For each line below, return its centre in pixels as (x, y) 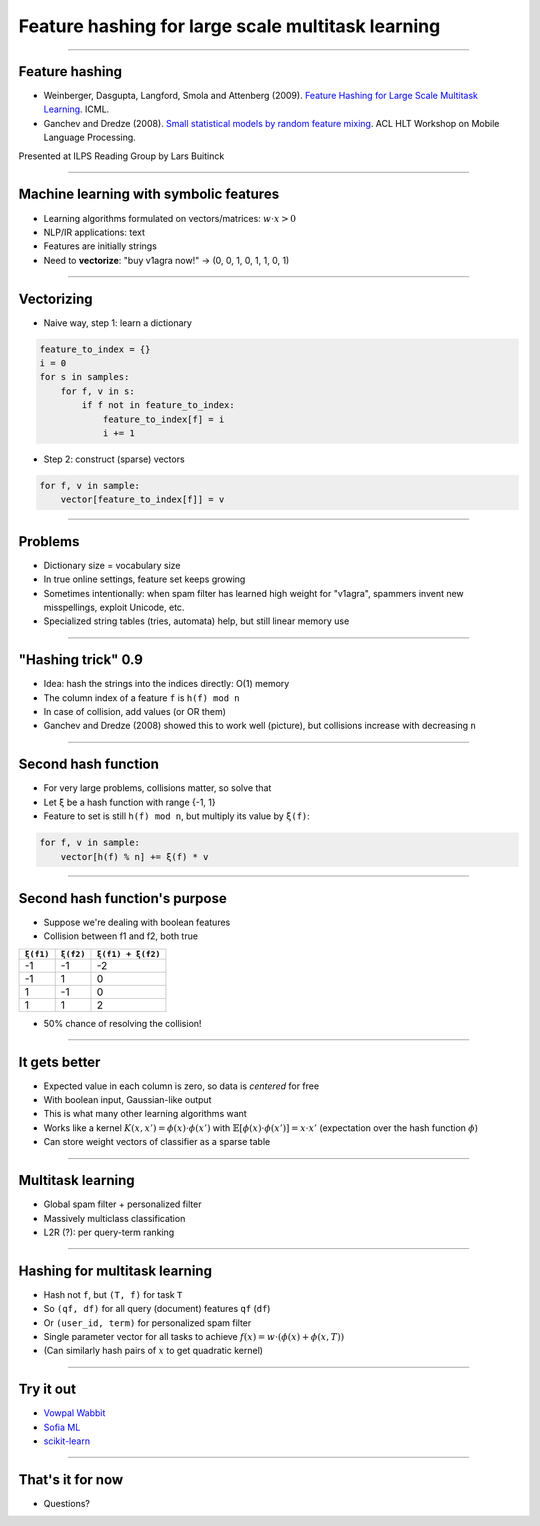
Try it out (47, 1389)
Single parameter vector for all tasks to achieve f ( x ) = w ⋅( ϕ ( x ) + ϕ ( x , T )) (194, 1337)
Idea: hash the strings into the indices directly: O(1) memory (166, 684)
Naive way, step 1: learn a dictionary (117, 322)
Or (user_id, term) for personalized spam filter (147, 1322)
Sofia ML (62, 1427)
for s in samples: (84, 377)
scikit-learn (66, 1441)
